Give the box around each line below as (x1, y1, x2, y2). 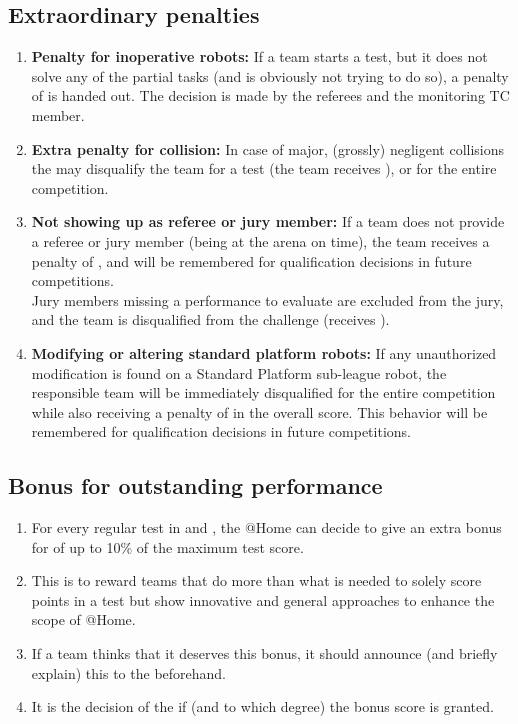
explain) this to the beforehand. (31, 662, 227, 683)
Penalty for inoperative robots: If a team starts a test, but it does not (31, 46, 488, 67)
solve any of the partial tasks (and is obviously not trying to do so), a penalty (31, 65, 509, 86)
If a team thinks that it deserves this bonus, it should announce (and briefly (31, 643, 498, 664)
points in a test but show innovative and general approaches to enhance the (31, 589, 495, 610)
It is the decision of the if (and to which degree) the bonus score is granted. (31, 696, 494, 717)
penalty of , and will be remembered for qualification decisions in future (31, 250, 472, 271)
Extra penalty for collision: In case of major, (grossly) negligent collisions (31, 138, 505, 159)
